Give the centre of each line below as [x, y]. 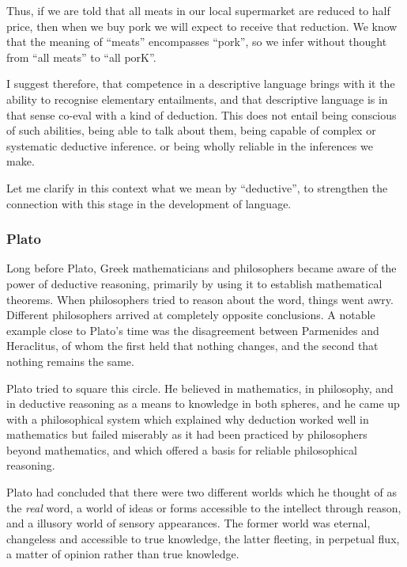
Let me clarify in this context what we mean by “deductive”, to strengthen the [197, 187]
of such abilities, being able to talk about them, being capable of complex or [191, 130]
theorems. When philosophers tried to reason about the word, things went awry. [200, 299]
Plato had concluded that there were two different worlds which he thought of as [202, 492]
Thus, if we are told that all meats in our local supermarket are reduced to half [198, 10]
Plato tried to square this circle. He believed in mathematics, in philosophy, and [200, 388]
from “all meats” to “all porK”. [81, 57]
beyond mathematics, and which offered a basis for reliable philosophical [182, 449]
